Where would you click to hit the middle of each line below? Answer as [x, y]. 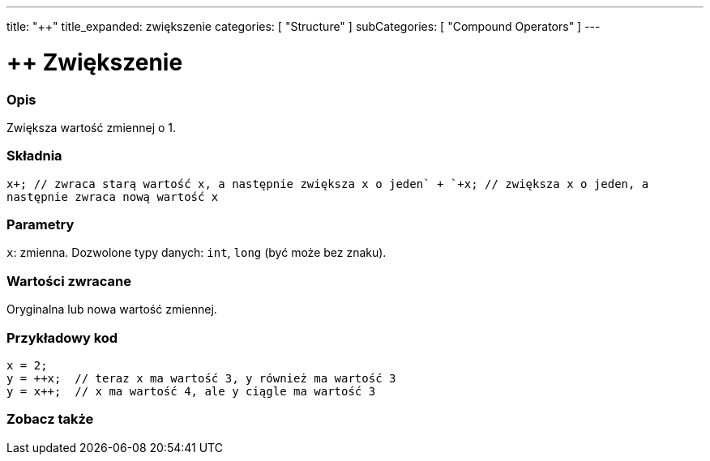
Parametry [41, 224]
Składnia [34, 156]
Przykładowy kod [62, 337]
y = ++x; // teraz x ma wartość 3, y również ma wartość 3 [201, 378]
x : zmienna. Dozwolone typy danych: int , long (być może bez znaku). [197, 253]
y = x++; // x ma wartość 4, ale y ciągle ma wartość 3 [191, 391]
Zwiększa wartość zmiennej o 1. [92, 127]
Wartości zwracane [69, 281]
